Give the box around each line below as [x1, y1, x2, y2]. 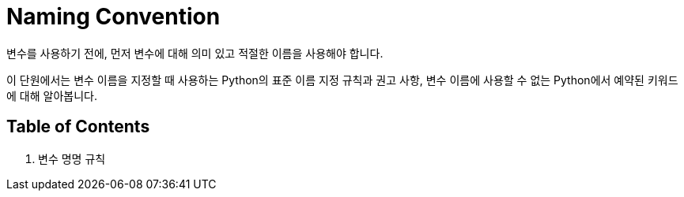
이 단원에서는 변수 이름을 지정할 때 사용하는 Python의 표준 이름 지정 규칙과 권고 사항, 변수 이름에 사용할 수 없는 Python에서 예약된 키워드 [6, 72, 678, 87]
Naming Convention [6, 3, 221, 30]
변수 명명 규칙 [38, 151, 106, 165]
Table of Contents [6, 117, 150, 137]
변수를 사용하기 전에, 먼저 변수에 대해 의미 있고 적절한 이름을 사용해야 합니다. [6, 46, 384, 60]
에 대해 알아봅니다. [6, 88, 97, 102]
